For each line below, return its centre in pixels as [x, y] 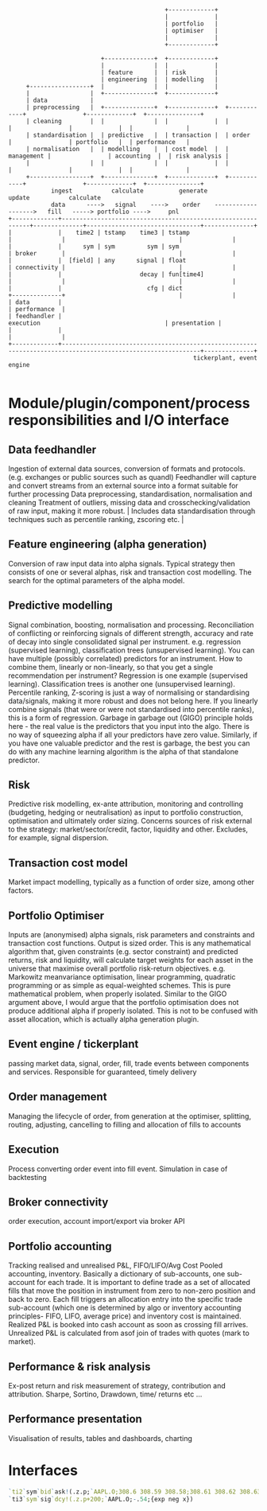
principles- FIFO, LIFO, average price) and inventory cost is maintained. [125, 1316]
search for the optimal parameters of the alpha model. [97, 580]
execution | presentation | [115, 323]
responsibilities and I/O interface [119, 421]
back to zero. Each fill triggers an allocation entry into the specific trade [125, 1299]
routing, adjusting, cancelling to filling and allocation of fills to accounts [125, 1124]
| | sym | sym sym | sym [94, 247]
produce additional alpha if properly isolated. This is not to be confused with [133, 1011]
